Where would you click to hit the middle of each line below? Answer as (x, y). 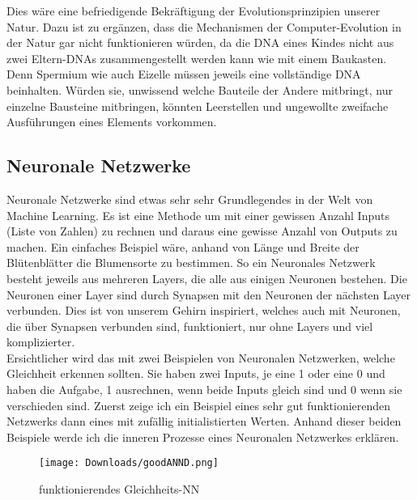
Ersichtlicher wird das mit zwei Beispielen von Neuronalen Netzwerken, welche (201, 357)
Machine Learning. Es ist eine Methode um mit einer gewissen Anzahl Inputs (198, 215)
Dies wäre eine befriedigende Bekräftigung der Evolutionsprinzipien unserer (194, 11)
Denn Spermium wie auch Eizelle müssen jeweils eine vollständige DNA (184, 74)
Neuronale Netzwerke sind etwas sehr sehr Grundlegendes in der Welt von (190, 199)
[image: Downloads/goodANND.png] (129, 463)
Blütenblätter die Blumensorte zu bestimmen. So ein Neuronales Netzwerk (191, 263)
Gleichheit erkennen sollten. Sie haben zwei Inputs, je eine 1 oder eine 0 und (196, 373)
